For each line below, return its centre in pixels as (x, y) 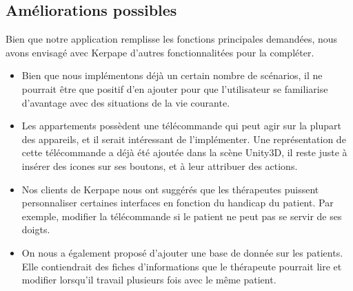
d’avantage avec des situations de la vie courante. (126, 102)
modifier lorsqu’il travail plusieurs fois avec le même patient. (149, 280)
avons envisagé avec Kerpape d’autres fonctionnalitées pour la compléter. (160, 52)
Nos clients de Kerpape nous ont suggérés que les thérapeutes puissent (170, 189)
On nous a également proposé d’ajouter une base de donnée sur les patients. (182, 252)
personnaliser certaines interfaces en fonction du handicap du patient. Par (178, 203)
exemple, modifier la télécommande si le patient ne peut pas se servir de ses (182, 216)
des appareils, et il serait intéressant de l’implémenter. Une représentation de (184, 139)
